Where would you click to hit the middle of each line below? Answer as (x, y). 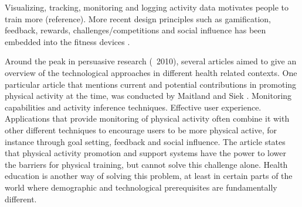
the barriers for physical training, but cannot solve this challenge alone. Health (146, 164)
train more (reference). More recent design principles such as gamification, (138, 18)
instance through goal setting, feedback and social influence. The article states (145, 141)
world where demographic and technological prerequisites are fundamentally (141, 187)
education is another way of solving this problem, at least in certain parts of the (149, 176)
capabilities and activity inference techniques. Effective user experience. (133, 107)
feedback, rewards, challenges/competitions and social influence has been (135, 30)
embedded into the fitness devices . (67, 41)
